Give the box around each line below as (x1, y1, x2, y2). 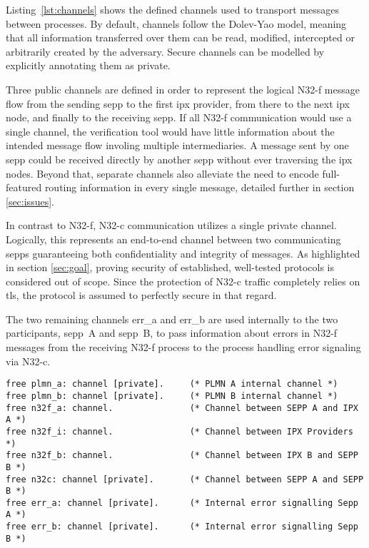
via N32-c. (6, 353, 51, 368)
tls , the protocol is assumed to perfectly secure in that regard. (6, 288, 277, 303)
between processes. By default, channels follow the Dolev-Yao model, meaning (6, 16, 347, 31)
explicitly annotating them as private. (6, 58, 171, 73)
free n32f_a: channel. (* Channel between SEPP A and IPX (6, 402, 358, 413)
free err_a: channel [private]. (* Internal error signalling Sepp (6, 497, 358, 508)
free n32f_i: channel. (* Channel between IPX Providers (6, 426, 353, 437)
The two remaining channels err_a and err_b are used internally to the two (6, 311, 338, 326)
